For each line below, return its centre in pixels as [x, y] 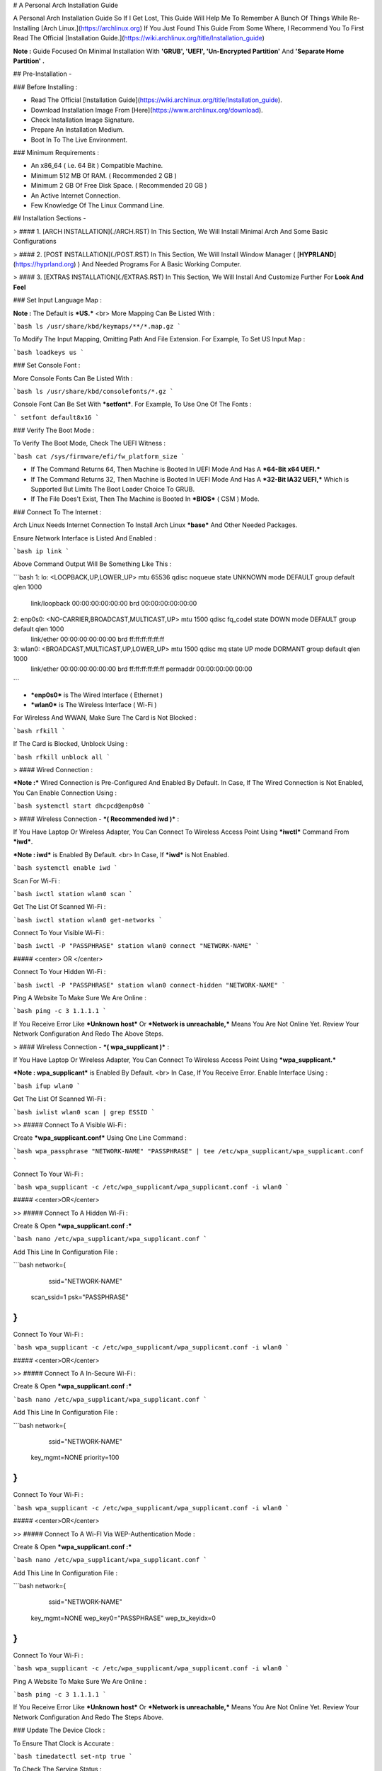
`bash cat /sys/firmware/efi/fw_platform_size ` [99, 456]
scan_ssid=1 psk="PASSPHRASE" [80, 1297]
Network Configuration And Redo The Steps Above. [88, 1717]
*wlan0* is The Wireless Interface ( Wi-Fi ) [94, 705]
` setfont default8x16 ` [56, 417]
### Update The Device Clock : [59, 1730]
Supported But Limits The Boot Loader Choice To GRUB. [112, 490]
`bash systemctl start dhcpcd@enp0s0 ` [82, 806]
